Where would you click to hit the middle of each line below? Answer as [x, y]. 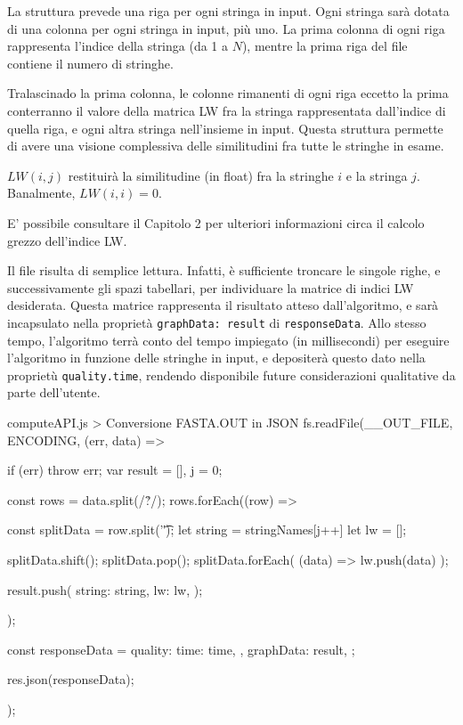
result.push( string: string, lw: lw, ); [105, 589]
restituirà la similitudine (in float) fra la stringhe [201, 175]
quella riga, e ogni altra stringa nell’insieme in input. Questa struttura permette [225, 128]
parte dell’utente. [54, 392]
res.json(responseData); [71, 679]
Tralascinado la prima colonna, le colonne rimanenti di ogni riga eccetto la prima [228, 93]
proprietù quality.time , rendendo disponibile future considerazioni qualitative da [231, 375]
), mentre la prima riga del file [325, 46]
